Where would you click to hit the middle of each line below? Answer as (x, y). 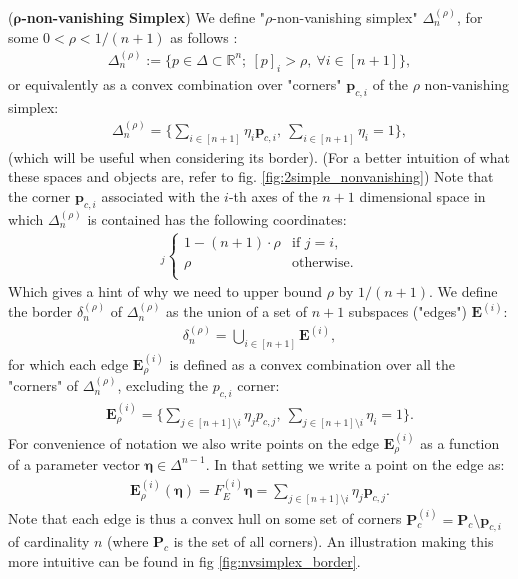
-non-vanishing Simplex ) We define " (143, 17)
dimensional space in (422, 196)
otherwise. (323, 262)
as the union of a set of (236, 311)
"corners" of (43, 385)
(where (128, 541)
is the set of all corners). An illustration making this (333, 541)
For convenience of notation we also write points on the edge (194, 442)
